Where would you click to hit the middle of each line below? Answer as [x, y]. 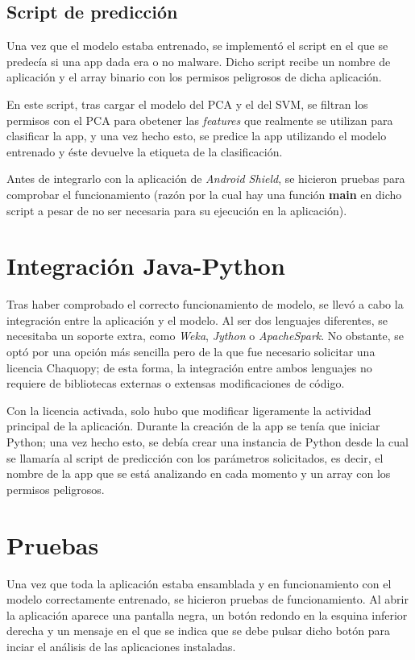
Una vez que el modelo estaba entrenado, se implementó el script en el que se [197, 46]
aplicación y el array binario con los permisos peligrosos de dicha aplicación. [194, 77]
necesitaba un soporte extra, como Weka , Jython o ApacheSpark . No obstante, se [205, 336]
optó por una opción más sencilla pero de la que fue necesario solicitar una [191, 352]
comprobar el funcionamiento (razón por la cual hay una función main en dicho [204, 194]
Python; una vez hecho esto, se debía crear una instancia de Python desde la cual [207, 442]
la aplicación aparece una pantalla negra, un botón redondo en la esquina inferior [207, 614]
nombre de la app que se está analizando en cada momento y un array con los [199, 473]
